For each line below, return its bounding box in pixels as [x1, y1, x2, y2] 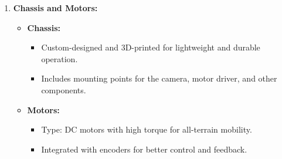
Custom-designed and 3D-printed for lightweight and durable [41, 41, 260, 53]
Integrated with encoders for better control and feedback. [41, 143, 247, 155]
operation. [41, 52, 78, 65]
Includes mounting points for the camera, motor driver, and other [41, 72, 277, 84]
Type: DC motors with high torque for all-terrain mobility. [41, 123, 252, 136]
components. [41, 83, 86, 96]
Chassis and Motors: [13, 2, 98, 13]
